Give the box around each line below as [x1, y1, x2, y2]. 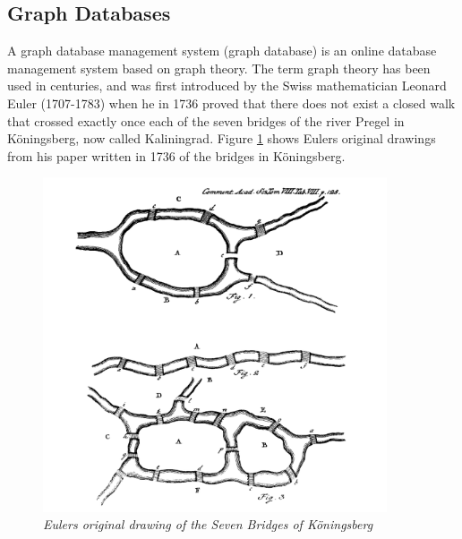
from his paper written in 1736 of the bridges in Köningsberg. [7, 146, 346, 165]
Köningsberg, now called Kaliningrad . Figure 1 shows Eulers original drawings [7, 129, 436, 148]
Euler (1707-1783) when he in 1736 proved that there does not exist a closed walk [7, 93, 456, 112]
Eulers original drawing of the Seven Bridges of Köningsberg [43, 515, 373, 534]
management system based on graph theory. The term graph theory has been [7, 58, 431, 77]
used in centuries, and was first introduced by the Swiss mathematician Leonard [7, 76, 447, 95]
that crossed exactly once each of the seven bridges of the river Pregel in [7, 111, 405, 130]
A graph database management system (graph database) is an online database [7, 41, 437, 60]
